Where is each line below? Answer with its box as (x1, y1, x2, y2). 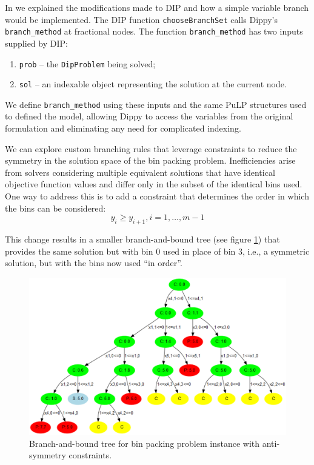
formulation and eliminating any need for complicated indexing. (5, 122, 241, 135)
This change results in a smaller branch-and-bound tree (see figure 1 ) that (5, 233, 280, 246)
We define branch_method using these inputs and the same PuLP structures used (5, 98, 307, 110)
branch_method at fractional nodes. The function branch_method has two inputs (5, 25, 303, 38)
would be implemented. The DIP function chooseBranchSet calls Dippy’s (5, 13, 278, 25)
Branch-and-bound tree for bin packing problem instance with (29, 437, 260, 449)
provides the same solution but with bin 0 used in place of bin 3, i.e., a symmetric (5, 244, 310, 257)
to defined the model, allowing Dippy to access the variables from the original (5, 110, 293, 122)
